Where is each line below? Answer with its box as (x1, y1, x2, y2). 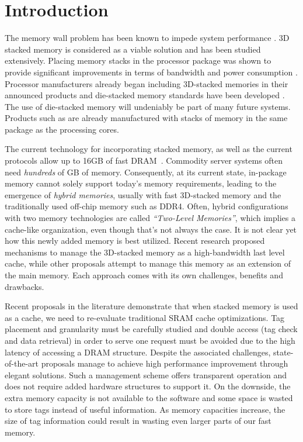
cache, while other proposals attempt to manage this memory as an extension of (5, 257, 291, 270)
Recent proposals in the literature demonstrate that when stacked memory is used (5, 300, 298, 312)
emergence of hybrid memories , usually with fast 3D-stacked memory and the (5, 188, 281, 201)
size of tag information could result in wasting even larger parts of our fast (5, 415, 271, 427)
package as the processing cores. (5, 123, 119, 135)
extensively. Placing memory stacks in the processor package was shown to (5, 54, 271, 67)
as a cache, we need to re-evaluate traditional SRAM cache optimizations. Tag (5, 311, 285, 323)
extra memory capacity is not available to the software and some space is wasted (5, 391, 293, 403)
